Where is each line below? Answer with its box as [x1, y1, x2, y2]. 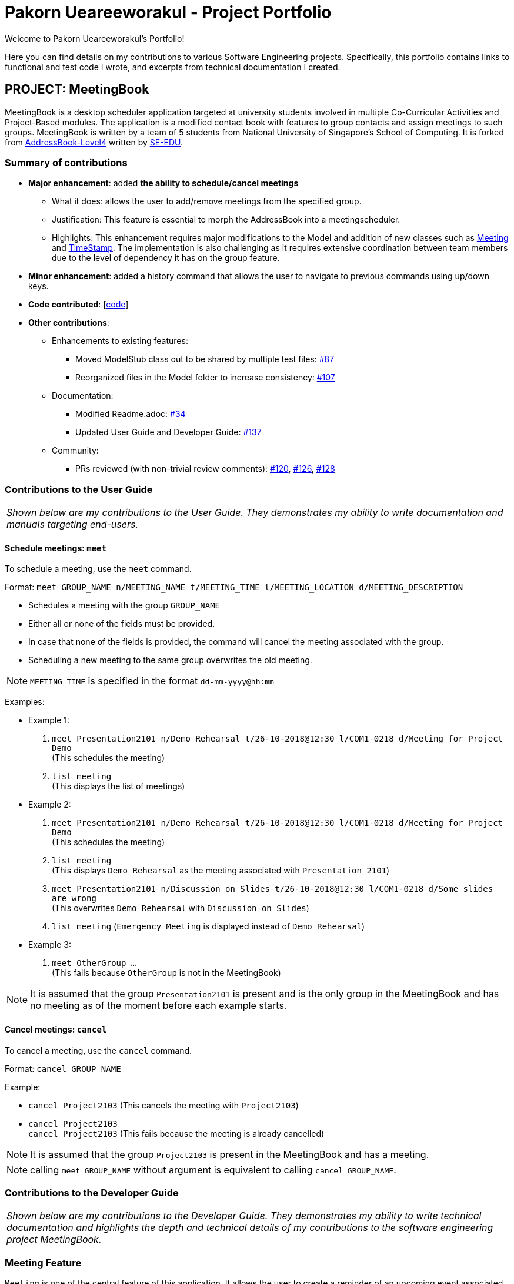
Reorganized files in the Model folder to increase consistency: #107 [75, 372, 335, 383]
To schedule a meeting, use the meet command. [5, 564, 192, 574]
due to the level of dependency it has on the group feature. [52, 253, 280, 263]
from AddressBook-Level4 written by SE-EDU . [5, 137, 183, 147]
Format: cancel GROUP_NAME [5, 1063, 121, 1074]
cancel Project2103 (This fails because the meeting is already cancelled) [28, 1128, 325, 1139]
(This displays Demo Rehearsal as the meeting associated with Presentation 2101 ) [52, 865, 390, 876]
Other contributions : [28, 317, 109, 328]
